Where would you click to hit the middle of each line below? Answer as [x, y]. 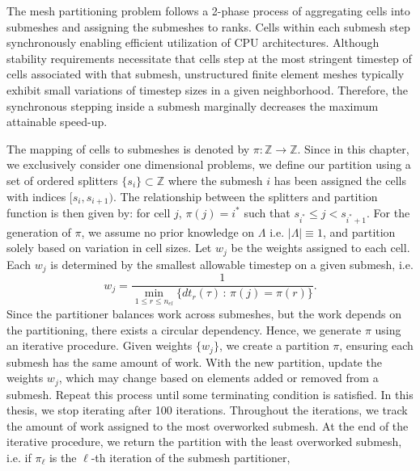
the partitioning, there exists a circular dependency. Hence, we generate [184, 329]
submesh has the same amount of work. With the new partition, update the [194, 362]
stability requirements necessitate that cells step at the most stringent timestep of [209, 58]
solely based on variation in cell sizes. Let [109, 248]
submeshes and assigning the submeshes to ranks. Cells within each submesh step [208, 26]
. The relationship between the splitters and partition [245, 196]
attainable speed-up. [57, 122]
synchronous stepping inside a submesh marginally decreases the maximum [193, 105]
